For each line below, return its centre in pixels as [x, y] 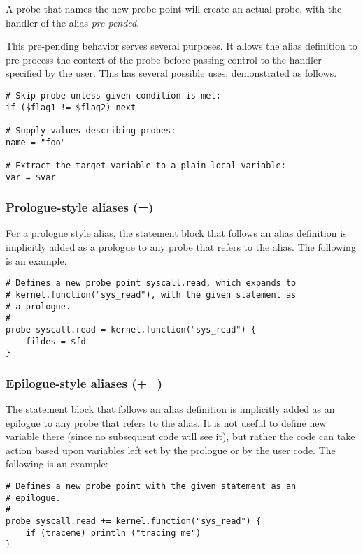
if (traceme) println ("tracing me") [113, 533]
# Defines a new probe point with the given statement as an [151, 486]
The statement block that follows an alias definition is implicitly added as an [170, 409]
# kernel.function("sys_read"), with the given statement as [151, 294]
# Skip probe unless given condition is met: [113, 95]
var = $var [31, 177]
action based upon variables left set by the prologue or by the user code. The [171, 450]
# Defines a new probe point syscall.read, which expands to [151, 283]
